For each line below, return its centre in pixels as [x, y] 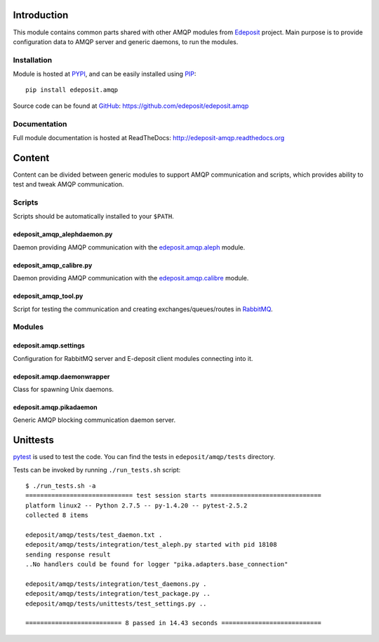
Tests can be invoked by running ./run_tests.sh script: [97, 470]
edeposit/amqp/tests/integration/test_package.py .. [118, 594]
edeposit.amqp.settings [49, 346]
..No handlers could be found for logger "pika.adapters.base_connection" [157, 565]
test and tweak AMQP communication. [68, 184]
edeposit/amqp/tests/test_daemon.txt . [94, 535]
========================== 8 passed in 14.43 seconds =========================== [174, 623]
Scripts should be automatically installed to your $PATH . [94, 217]
